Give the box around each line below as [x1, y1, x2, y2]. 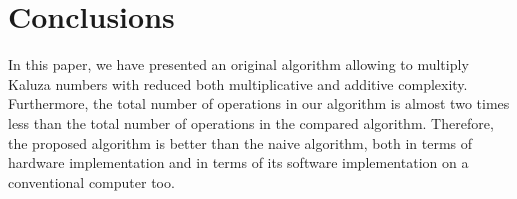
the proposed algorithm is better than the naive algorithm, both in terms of [8, 132, 473, 153]
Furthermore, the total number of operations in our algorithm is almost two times [8, 93, 510, 114]
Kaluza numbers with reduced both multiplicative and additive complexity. [8, 73, 468, 94]
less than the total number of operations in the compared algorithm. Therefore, [8, 112, 494, 133]
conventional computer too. [8, 171, 175, 192]
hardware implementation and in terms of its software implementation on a [8, 152, 469, 173]
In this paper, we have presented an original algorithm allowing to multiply [8, 54, 469, 75]
